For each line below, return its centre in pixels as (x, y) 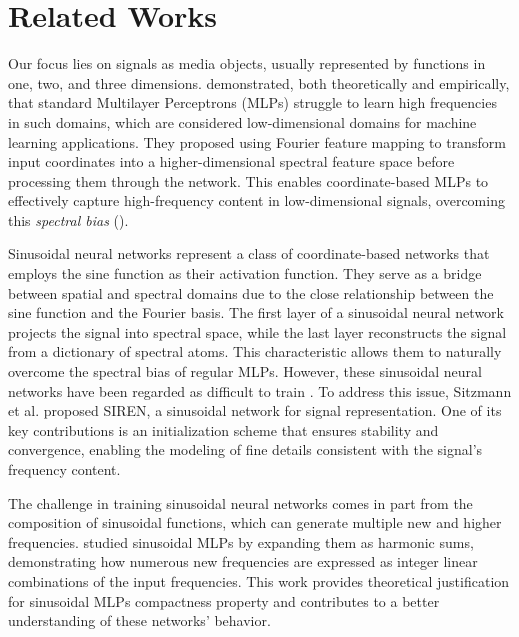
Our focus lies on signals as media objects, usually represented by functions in (247, 63)
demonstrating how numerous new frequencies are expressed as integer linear (243, 561)
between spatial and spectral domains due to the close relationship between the (251, 292)
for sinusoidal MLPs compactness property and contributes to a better (224, 600)
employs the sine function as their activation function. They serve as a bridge (245, 273)
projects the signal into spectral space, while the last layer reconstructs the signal (257, 331)
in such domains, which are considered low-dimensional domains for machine (242, 121)
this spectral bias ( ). (68, 219)
